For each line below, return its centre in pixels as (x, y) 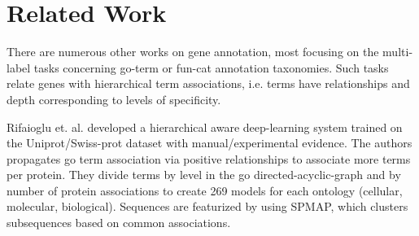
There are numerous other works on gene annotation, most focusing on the (193, 52)
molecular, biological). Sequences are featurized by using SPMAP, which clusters (207, 206)
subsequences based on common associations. (119, 223)
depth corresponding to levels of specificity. (114, 99)
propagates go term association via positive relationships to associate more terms (209, 158)
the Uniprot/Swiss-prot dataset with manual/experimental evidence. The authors (209, 143)
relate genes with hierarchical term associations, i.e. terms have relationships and (208, 83)
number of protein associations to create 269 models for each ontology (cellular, (205, 190)
